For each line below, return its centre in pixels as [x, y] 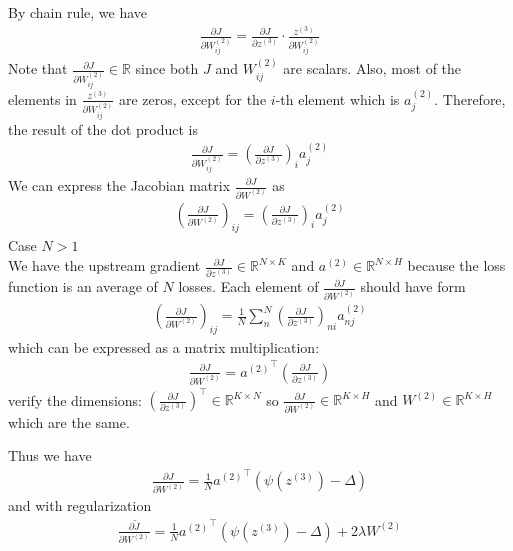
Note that [38, 68]
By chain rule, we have [78, 12]
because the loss [456, 265]
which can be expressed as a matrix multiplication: [164, 346]
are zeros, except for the [192, 98]
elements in [42, 98]
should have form [413, 286]
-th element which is [337, 98]
